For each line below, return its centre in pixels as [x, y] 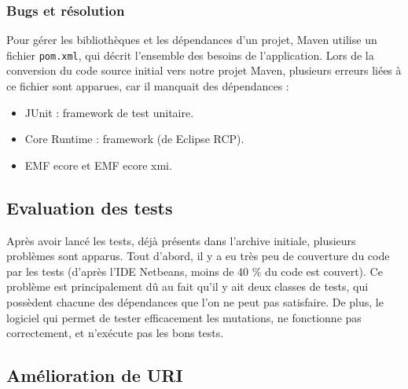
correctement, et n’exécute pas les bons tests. [115, 333]
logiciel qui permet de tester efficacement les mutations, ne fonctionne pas [184, 317]
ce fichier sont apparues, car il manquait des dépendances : [148, 86]
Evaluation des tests [90, 207]
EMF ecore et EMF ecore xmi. [98, 165]
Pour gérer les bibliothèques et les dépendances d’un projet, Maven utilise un [192, 40]
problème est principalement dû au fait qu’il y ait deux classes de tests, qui [187, 286]
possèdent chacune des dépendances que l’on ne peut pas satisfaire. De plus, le [195, 302]
